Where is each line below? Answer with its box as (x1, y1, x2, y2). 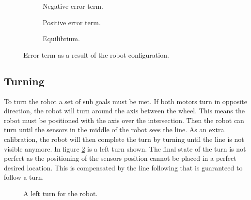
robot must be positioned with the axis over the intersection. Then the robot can (4, 115, 244, 125)
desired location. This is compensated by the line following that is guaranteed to (4, 162, 243, 172)
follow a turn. (4, 172, 44, 182)
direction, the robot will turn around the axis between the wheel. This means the (4, 106, 245, 116)
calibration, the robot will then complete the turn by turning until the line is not (4, 134, 244, 144)
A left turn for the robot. (23, 188, 98, 198)
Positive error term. (43, 17, 101, 27)
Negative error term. (43, 1, 103, 11)
